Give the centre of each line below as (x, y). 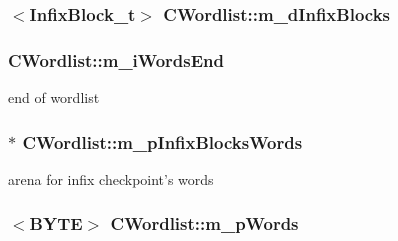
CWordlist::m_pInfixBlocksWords (162, 141)
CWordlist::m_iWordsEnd (116, 59)
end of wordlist (54, 97)
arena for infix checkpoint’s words (111, 178)
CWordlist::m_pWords (204, 223)
